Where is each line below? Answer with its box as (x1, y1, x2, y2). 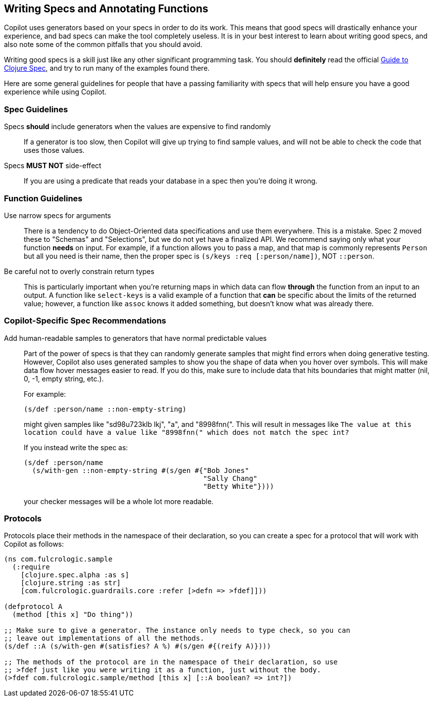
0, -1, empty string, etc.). (24, 374, 104, 383)
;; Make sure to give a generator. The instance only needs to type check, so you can (4, 626, 350, 635)
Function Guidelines (4, 193, 83, 203)
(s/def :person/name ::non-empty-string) (24, 405, 187, 413)
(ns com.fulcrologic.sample (4, 555, 113, 563)
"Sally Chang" (203, 474, 258, 482)
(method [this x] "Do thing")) (12, 610, 134, 619)
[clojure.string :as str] (20, 579, 121, 587)
